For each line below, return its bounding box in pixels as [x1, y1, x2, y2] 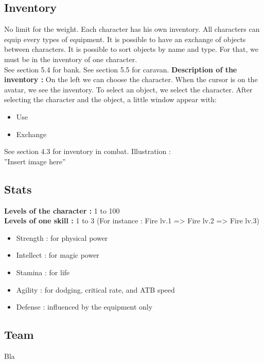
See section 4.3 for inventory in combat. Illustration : [4, 146, 171, 157]
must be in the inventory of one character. [4, 53, 137, 64]
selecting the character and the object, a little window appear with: [4, 94, 217, 105]
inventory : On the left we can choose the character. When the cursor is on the [4, 74, 258, 85]
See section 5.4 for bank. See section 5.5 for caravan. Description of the [4, 64, 237, 74]
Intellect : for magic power [16, 250, 99, 260]
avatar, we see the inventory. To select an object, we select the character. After [4, 84, 253, 94]
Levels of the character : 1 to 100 [4, 205, 120, 216]
